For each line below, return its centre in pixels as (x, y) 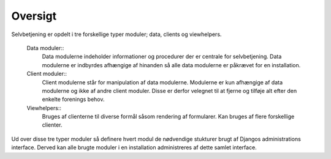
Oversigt (34, 16)
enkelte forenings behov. (73, 99)
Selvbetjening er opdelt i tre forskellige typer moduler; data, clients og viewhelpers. (116, 34)
